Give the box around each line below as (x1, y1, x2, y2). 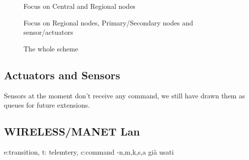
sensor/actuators (23, 27, 73, 37)
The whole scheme (23, 43, 78, 53)
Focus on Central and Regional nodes (23, 1, 136, 11)
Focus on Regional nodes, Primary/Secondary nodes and (23, 17, 193, 27)
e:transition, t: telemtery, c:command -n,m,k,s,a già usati (4, 146, 174, 157)
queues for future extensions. (4, 100, 90, 110)
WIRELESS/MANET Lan (4, 124, 140, 139)
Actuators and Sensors (4, 67, 120, 82)
